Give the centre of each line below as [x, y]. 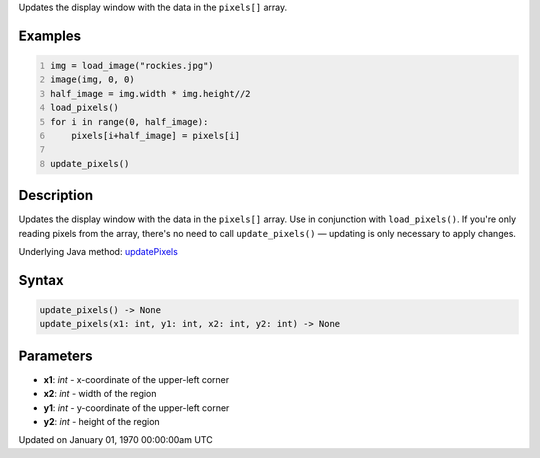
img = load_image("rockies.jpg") [132, 65]
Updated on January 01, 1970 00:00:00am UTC [116, 440]
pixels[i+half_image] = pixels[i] [155, 135]
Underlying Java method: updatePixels [98, 252]
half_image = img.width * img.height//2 [150, 93]
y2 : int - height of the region [101, 422]
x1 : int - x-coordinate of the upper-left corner [136, 379]
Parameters [55, 355]
